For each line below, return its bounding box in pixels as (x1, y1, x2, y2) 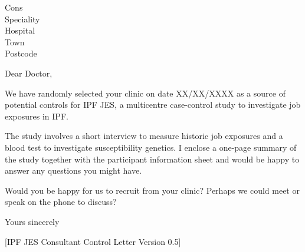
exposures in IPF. (5, 110, 68, 122)
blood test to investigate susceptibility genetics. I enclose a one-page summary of (5, 141, 297, 153)
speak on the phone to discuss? (5, 195, 117, 208)
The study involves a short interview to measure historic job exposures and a (5, 130, 283, 142)
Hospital (5, 24, 35, 37)
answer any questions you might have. (5, 164, 142, 177)
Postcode (5, 47, 37, 59)
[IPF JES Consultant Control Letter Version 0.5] (5, 235, 181, 247)
